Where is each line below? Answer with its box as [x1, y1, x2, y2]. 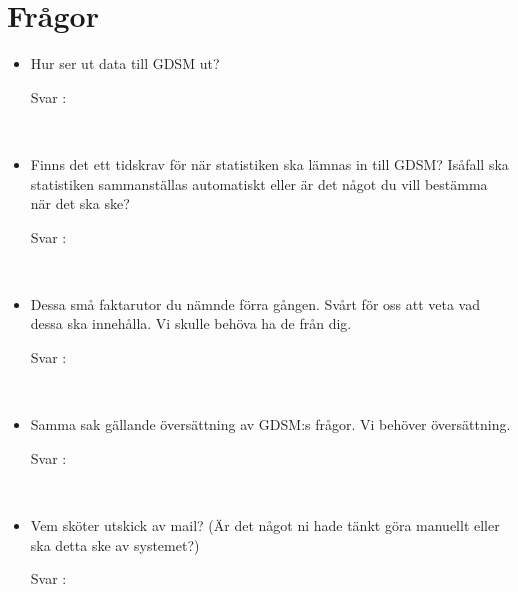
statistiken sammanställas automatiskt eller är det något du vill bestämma [30, 173, 488, 194]
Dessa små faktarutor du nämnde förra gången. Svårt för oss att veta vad [30, 293, 480, 314]
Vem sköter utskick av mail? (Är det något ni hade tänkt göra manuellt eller [30, 515, 500, 536]
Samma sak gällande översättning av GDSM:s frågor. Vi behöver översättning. [30, 414, 511, 435]
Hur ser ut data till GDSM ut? [30, 53, 220, 74]
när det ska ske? [30, 193, 130, 214]
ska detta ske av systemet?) [30, 534, 200, 555]
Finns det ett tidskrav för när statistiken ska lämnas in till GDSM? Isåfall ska [30, 153, 509, 174]
